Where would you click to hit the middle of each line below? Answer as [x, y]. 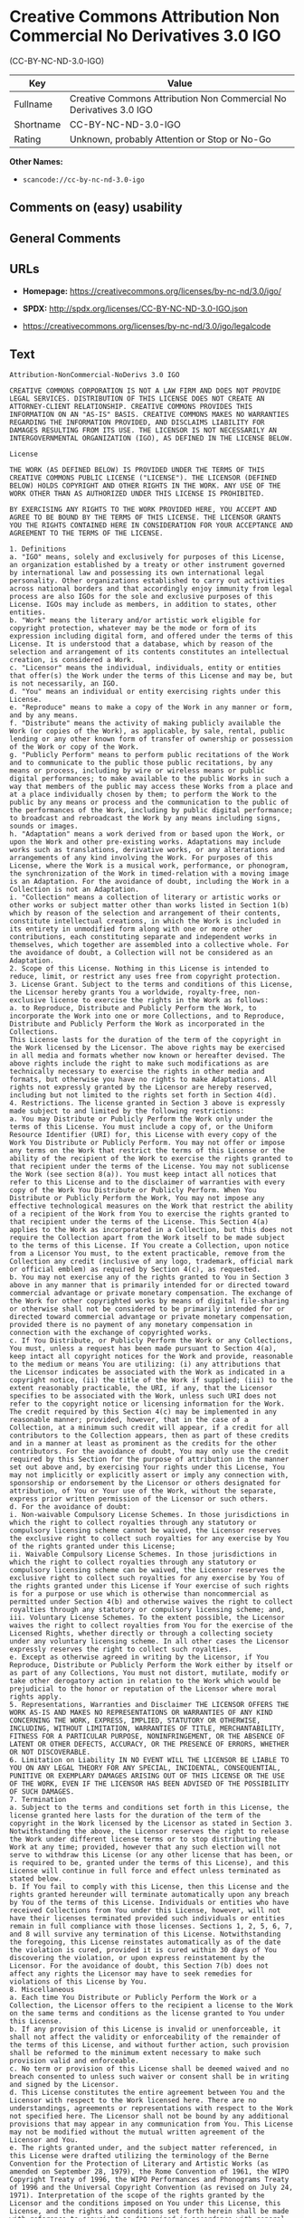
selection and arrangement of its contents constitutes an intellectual [149, 652]
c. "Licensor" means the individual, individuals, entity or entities [145, 668]
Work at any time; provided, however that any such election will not [145, 1847]
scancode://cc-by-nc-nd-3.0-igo [83, 180]
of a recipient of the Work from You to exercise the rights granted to [149, 1214]
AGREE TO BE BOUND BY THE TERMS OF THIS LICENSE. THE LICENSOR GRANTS [145, 517]
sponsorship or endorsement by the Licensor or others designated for [145, 1483]
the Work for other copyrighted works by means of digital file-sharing [149, 1301]
